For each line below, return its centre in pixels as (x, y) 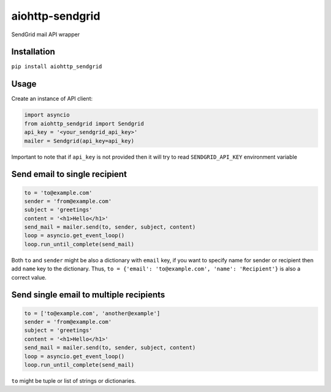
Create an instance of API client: (52, 99)
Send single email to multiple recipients (88, 295)
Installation (33, 52)
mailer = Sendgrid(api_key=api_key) (79, 141)
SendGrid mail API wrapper (46, 34)
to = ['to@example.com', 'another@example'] (92, 313)
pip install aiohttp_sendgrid (57, 67)
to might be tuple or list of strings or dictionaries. (74, 380)
